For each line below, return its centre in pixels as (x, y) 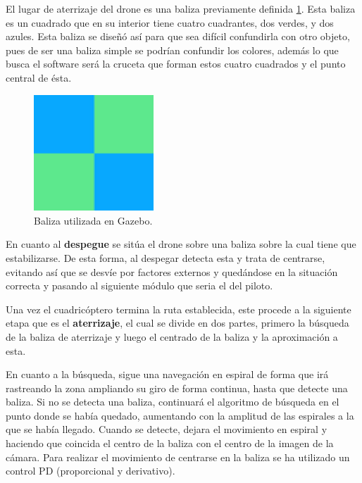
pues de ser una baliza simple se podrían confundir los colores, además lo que (172, 50)
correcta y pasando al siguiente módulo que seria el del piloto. (139, 286)
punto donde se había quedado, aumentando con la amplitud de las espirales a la (180, 415)
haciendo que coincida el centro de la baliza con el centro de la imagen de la (170, 443)
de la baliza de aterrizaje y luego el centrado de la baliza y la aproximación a (172, 336)
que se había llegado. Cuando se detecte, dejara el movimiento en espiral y (167, 429)
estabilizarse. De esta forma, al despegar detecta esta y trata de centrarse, (166, 257)
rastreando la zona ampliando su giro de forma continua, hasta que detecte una (177, 388)
